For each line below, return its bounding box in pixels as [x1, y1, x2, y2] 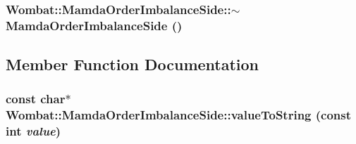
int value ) [6, 122, 61, 140]
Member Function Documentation [6, 53, 259, 75]
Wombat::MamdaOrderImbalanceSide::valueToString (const [6, 106, 352, 124]
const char [6, 90, 66, 107]
